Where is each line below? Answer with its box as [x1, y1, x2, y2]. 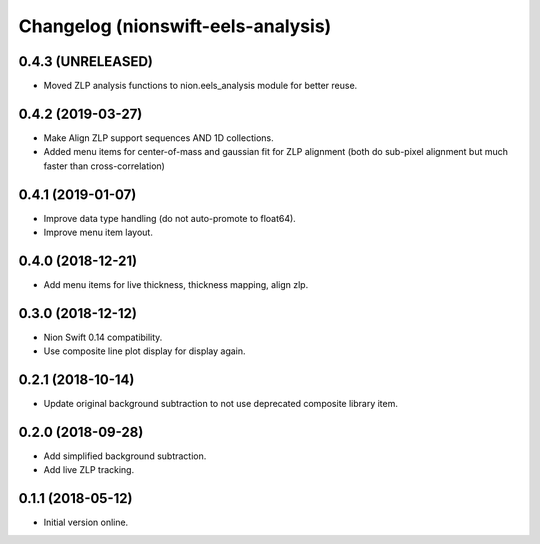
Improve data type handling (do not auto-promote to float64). [43, 212, 297, 224]
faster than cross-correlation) [43, 160, 165, 172]
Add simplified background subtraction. [43, 450, 207, 462]
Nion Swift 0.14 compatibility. [43, 331, 163, 343]
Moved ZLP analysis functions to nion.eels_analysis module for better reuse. [43, 80, 358, 92]
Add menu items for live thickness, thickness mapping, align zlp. [43, 278, 309, 290]
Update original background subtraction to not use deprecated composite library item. [43, 398, 399, 410]
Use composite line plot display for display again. [43, 345, 246, 357]
